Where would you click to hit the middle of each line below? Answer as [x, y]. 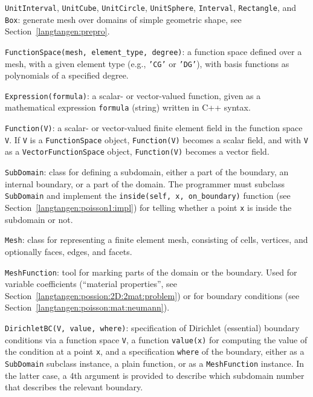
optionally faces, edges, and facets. [69, 251]
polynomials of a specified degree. [67, 75]
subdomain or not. [39, 219]
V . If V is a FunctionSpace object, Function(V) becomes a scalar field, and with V [156, 139]
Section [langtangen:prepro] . [57, 31]
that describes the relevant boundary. [74, 387]
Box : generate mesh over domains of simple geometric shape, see [123, 19]
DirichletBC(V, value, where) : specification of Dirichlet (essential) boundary [152, 327]
